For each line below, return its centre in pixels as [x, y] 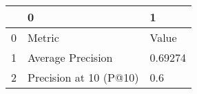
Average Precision [70, 57]
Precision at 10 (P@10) [83, 77]
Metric [43, 37]
